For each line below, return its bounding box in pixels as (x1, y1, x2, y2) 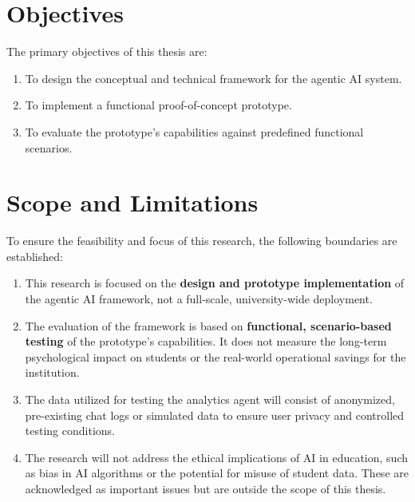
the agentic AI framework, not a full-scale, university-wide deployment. (25, 291, 373, 306)
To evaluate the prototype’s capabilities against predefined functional (25, 123, 364, 140)
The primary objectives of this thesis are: (6, 43, 207, 60)
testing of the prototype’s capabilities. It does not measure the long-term (25, 333, 387, 350)
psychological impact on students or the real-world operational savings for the (25, 348, 406, 365)
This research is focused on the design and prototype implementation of (25, 275, 405, 291)
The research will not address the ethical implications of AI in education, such (25, 449, 409, 465)
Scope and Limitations (6, 186, 259, 219)
